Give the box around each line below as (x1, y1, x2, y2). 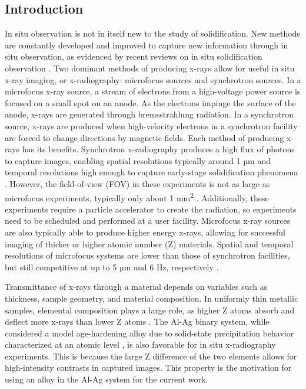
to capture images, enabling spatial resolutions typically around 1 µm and (5, 154, 271, 166)
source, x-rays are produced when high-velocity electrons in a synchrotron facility (5, 119, 298, 132)
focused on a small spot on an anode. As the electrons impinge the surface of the (5, 96, 296, 109)
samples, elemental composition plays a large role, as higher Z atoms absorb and (5, 303, 295, 316)
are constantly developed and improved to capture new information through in (5, 38, 288, 51)
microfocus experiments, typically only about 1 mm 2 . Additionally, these (5, 189, 269, 204)
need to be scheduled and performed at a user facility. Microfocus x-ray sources (5, 214, 291, 227)
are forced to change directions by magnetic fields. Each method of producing (5, 131, 284, 143)
